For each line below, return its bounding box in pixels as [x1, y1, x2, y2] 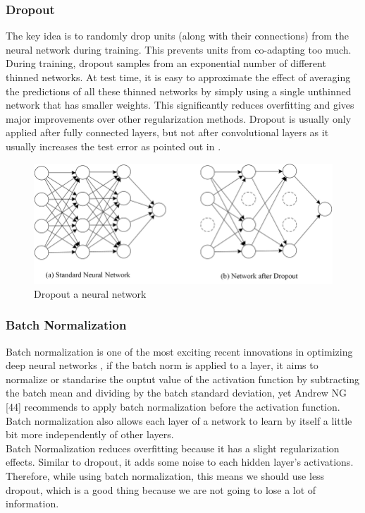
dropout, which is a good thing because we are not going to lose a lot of [6, 482, 316, 497]
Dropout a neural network [34, 286, 147, 301]
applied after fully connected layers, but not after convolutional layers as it [6, 125, 329, 140]
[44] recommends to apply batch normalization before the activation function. [6, 399, 340, 414]
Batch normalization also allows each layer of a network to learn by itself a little [6, 413, 352, 428]
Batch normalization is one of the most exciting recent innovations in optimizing [6, 344, 353, 358]
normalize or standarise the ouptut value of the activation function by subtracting [6, 371, 360, 386]
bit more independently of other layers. [6, 427, 174, 442]
